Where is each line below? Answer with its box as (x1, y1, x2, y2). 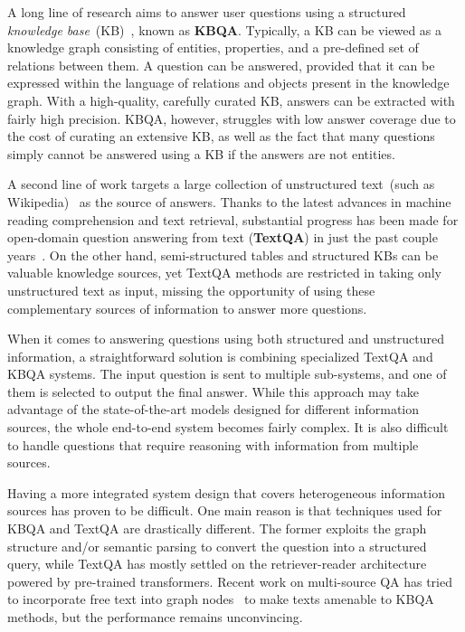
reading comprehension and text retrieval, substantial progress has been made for (7, 210, 459, 229)
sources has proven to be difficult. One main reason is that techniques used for (7, 501, 442, 520)
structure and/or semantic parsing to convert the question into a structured (7, 536, 427, 555)
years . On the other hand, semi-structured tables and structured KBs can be (7, 245, 439, 264)
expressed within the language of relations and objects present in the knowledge (7, 73, 450, 92)
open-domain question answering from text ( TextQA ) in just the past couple (7, 228, 438, 247)
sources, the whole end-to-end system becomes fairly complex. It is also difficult (7, 418, 449, 437)
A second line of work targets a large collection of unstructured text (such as (7, 175, 435, 193)
